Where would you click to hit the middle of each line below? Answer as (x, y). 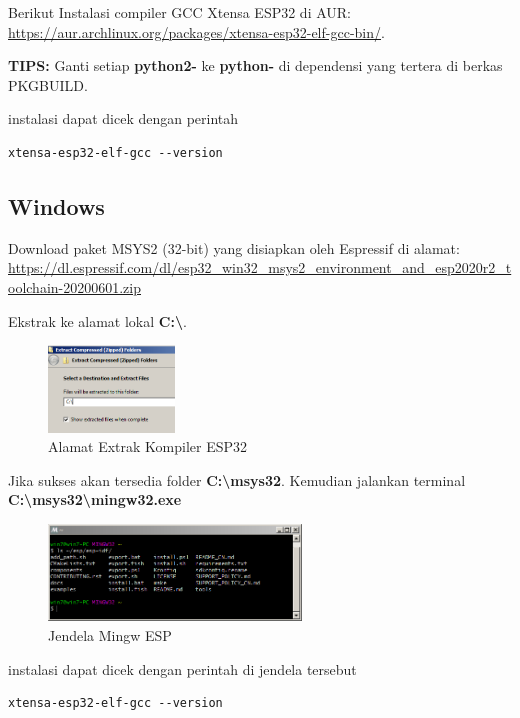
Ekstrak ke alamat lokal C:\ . (97, 320)
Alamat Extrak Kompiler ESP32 (148, 446)
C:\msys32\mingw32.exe (95, 499)
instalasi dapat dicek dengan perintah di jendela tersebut (182, 668)
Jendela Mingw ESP (110, 635)
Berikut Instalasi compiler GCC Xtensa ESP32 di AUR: (180, 12)
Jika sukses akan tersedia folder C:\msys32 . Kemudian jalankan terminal (237, 479)
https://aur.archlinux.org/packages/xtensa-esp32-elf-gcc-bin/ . (196, 31)
